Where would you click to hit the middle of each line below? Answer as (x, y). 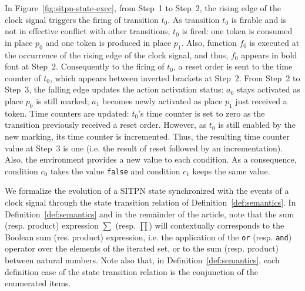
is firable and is (259, 19)
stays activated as (268, 89)
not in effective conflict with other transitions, (88, 31)
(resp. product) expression (52, 225)
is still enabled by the (257, 125)
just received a (261, 100)
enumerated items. (38, 283)
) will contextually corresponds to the (217, 225)
